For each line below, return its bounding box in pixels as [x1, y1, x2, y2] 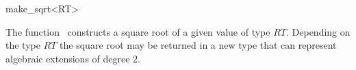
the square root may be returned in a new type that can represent [60, 38, 337, 52]
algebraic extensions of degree [5, 51, 130, 65]
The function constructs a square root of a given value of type [5, 24, 270, 38]
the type [5, 38, 40, 52]
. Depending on [286, 24, 351, 38]
